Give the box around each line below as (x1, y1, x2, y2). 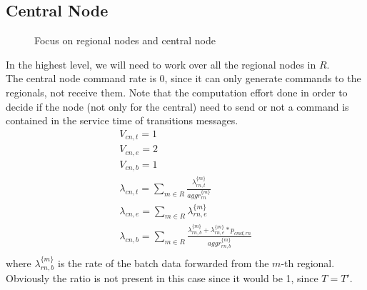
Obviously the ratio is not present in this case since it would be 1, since (6, 271, 318, 286)
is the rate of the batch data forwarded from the (58, 255, 269, 270)
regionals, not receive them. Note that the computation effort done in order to (6, 84, 348, 99)
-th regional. (281, 255, 335, 270)
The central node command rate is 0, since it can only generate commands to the (6, 71, 361, 86)
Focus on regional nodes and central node (34, 33, 216, 48)
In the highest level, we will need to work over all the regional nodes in (6, 56, 316, 71)
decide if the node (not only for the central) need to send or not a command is (6, 99, 349, 114)
